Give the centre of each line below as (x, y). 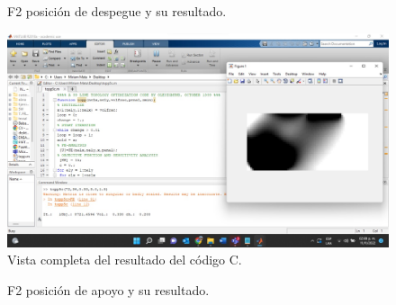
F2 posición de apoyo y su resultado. (108, 289)
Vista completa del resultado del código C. (125, 260)
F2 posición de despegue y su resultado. (117, 11)
